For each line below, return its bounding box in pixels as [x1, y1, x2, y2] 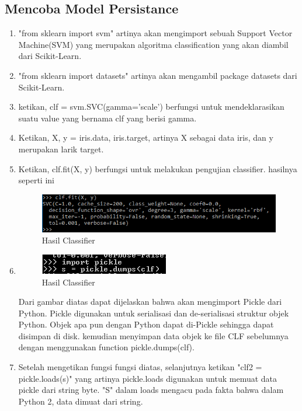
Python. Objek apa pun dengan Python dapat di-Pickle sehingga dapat [18, 318, 274, 330]
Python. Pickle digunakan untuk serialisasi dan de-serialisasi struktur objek [18, 306, 289, 319]
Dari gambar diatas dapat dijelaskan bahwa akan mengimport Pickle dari [18, 295, 282, 308]
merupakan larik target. [18, 142, 104, 155]
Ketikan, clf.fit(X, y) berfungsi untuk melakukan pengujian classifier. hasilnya [18, 162, 297, 175]
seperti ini [18, 174, 54, 186]
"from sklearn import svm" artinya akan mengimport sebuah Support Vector [18, 27, 293, 39]
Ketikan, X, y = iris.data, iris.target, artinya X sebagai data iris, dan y [18, 131, 273, 144]
